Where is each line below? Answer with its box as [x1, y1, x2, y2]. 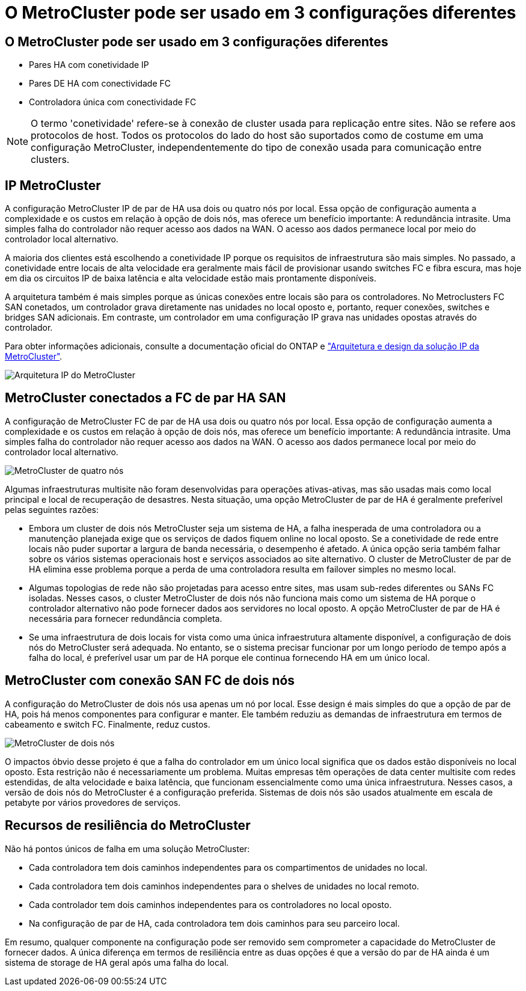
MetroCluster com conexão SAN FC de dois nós [5, 673, 295, 689]
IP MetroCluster [5, 177, 101, 193]
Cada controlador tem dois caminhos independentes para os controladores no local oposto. [29, 899, 392, 910]
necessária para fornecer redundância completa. [29, 613, 222, 624]
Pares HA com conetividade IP [29, 60, 149, 70]
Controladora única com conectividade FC [29, 97, 197, 108]
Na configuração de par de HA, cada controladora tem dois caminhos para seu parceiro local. [29, 918, 400, 928]
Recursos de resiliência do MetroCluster [5, 818, 251, 833]
